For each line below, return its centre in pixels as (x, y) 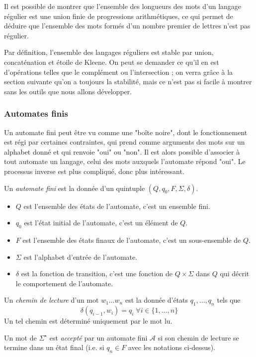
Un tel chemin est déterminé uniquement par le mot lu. (88, 321)
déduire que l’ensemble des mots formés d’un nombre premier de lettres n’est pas (127, 26)
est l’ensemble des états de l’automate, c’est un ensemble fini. (117, 206)
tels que (229, 300)
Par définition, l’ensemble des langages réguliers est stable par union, (109, 52)
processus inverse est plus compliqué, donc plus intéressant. (94, 171)
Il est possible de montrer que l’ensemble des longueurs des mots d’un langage (123, 6)
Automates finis (36, 113)
